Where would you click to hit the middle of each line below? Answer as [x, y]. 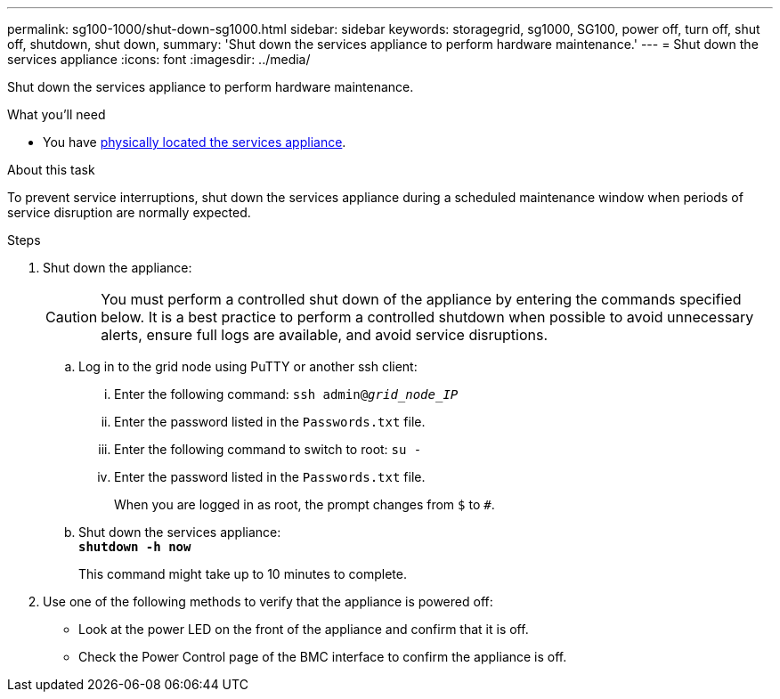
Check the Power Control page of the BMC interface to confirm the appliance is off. [323, 657]
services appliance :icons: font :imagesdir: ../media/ [159, 59]
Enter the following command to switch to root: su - [268, 449]
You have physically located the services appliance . [195, 142]
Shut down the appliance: [118, 268]
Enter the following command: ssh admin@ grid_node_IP [286, 394]
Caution [72, 317]
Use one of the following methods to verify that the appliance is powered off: [268, 601]
